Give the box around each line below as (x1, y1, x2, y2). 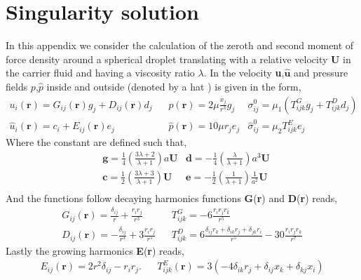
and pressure (294, 65, 348, 80)
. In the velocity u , (203, 65, 285, 80)
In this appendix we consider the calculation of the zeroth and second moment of (6, 38, 354, 53)
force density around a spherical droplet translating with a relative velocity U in (6, 51, 351, 66)
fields (6, 79, 28, 93)
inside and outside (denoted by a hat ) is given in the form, (46, 79, 301, 93)
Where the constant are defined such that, (6, 135, 187, 149)
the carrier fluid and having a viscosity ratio (6, 65, 195, 80)
